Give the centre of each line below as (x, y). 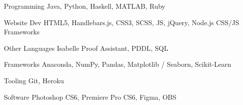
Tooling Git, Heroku (34, 80)
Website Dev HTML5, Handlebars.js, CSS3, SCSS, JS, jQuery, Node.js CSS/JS (122, 22)
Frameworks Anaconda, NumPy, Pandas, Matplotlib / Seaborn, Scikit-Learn (118, 64)
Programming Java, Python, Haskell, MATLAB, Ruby (85, 6)
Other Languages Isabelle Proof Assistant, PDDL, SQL (86, 48)
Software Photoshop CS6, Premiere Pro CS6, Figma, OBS (90, 97)
